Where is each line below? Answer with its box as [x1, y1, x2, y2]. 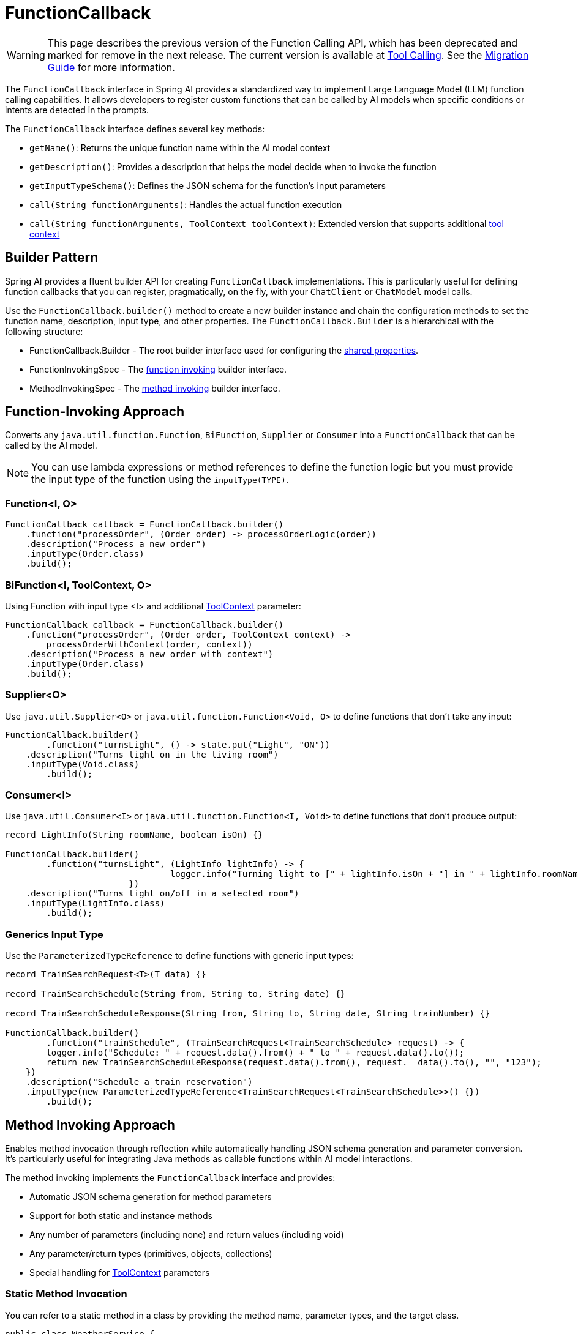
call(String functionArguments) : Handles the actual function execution [29, 199, 342, 210]
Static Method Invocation [5, 1287, 127, 1300]
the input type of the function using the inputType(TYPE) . [31, 473, 289, 486]
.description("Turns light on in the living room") [25, 749, 279, 759]
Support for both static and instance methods [29, 1210, 212, 1221]
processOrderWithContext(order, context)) [46, 639, 253, 649]
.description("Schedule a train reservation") [25, 1077, 253, 1087]
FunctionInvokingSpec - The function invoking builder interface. [29, 363, 287, 374]
